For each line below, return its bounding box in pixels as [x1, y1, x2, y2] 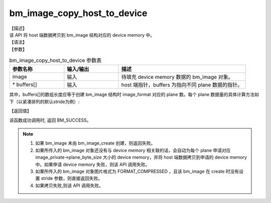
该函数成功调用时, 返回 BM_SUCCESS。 [9, 117, 91, 123]
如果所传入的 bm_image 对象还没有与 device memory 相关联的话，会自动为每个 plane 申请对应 [35, 147, 231, 153]
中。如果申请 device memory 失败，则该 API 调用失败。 [35, 161, 150, 167]
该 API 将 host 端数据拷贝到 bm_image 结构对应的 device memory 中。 [9, 32, 155, 38]
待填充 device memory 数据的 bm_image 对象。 [121, 73, 233, 80]
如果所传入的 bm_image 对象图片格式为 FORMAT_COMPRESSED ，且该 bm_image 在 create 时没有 [35, 168, 239, 174]
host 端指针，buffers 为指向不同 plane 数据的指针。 [121, 81, 243, 88]
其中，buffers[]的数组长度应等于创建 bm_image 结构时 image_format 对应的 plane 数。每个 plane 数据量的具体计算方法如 [9, 91, 259, 97]
